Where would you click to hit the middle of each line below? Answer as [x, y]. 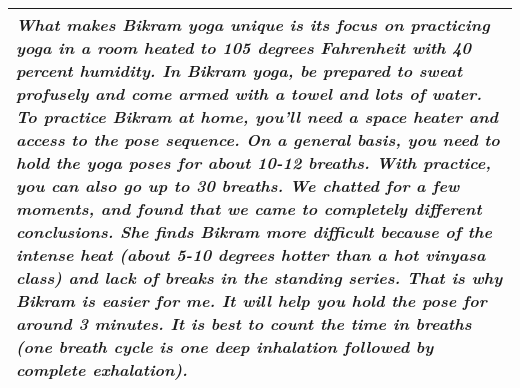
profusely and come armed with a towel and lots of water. [249, 93]
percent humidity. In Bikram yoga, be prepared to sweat [239, 70]
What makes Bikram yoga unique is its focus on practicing [253, 24]
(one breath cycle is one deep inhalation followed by [225, 346]
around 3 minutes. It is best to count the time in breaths [244, 323]
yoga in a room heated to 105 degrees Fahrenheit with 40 [244, 47]
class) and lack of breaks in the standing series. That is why [259, 277]
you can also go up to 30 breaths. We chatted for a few [238, 185]
